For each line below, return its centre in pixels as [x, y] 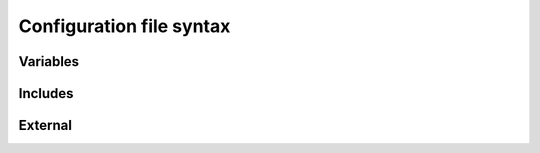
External [45, 125]
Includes [46, 93]
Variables [49, 61]
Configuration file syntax [124, 26]
